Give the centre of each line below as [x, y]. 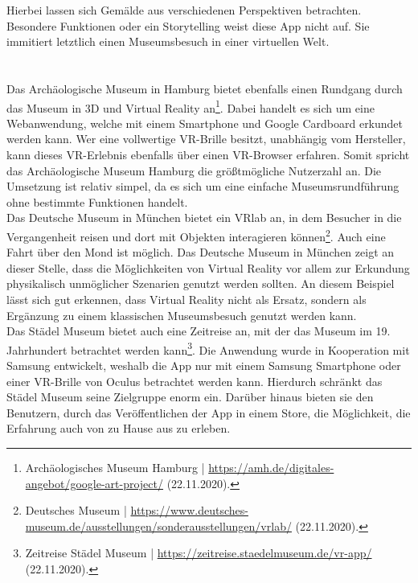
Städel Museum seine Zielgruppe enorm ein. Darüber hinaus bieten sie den [190, 397]
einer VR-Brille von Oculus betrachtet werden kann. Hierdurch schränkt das [195, 381]
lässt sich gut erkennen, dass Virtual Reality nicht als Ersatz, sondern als [186, 299]
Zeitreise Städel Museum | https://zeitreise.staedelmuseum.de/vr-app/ [199, 553]
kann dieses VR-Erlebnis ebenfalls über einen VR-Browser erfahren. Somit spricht [208, 154]
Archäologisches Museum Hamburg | [115, 467]
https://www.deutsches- [189, 510]
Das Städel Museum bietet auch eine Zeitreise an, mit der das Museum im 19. [199, 331]
